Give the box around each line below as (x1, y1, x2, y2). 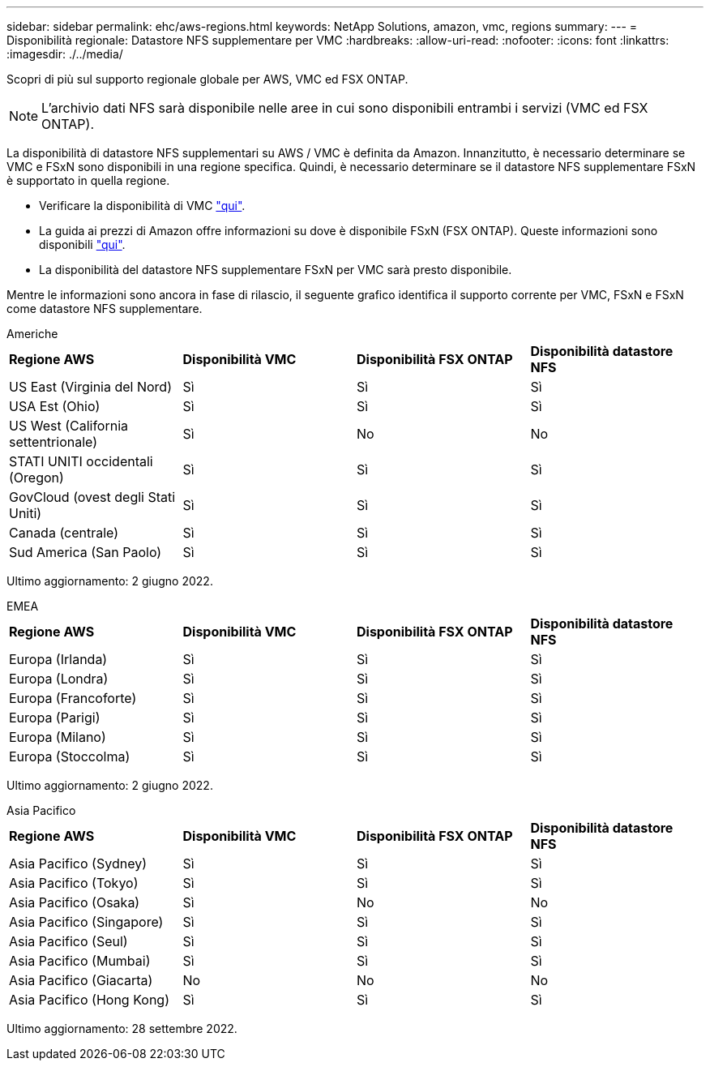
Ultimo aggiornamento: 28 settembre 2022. (6, 1022, 237, 1035)
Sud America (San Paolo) (9, 544, 162, 560)
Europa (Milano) (9, 729, 106, 745)
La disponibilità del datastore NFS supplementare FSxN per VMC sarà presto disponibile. (39, 263, 512, 276)
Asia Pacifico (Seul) (9, 933, 128, 949)
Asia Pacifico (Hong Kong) (9, 992, 169, 1008)
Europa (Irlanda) (9, 651, 108, 667)
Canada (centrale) (9, 525, 119, 541)
